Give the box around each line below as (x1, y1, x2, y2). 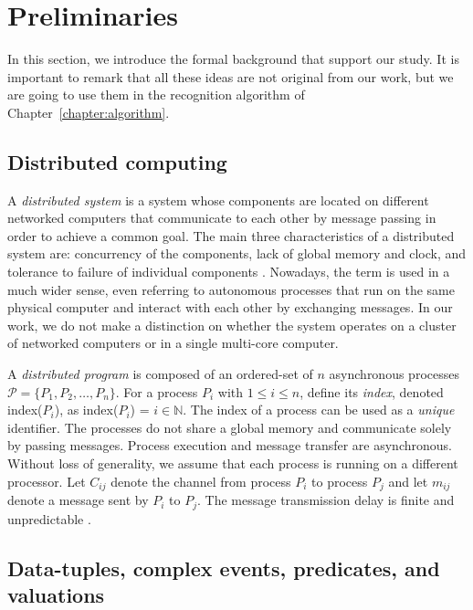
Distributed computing (7, 147, 227, 175)
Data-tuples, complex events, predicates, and (7, 553, 440, 582)
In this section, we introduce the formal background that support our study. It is (7, 49, 459, 68)
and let (388, 471, 428, 490)
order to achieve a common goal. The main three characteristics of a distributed (7, 226, 455, 245)
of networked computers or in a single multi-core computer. (7, 333, 339, 352)
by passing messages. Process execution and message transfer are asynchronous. (7, 436, 452, 455)
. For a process (115, 382, 198, 401)
